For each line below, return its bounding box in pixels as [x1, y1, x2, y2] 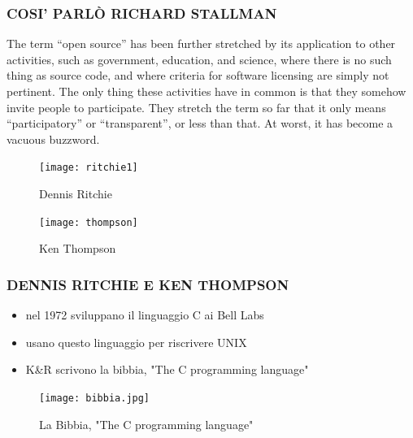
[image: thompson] [39, 216, 138, 228]
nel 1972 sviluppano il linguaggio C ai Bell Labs [25, 306, 264, 323]
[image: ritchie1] [39, 162, 138, 174]
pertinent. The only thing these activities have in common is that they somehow [7, 83, 406, 99]
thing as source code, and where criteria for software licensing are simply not [7, 67, 389, 84]
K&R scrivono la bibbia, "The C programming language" [25, 361, 309, 378]
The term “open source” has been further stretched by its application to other [7, 35, 396, 52]
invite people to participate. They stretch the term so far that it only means [7, 98, 386, 115]
